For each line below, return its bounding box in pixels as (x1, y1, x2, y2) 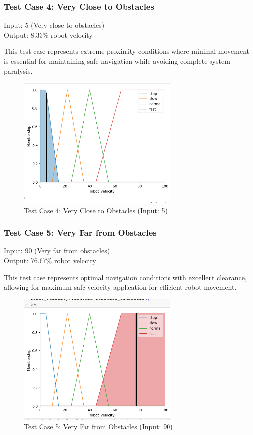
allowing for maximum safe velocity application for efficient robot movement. (4, 282, 237, 292)
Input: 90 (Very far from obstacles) (4, 245, 110, 256)
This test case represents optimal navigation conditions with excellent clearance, (4, 272, 247, 282)
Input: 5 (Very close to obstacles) (4, 20, 105, 30)
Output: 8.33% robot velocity (4, 29, 93, 40)
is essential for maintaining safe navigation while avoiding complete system (4, 56, 230, 66)
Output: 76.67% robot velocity (4, 255, 96, 266)
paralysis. (4, 65, 33, 76)
